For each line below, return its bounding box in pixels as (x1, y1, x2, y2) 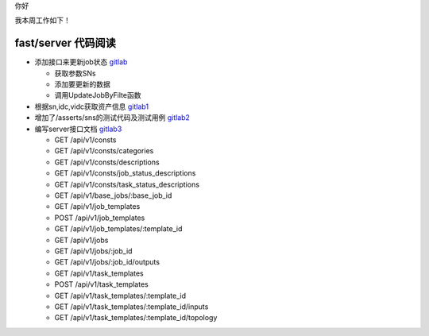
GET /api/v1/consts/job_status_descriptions (54, 168, 196, 178)
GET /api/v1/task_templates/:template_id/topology (54, 313, 218, 322)
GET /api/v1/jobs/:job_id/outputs (54, 257, 160, 267)
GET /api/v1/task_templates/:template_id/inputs (54, 302, 209, 311)
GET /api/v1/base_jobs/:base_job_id (54, 191, 172, 200)
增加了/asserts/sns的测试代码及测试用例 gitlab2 (34, 113, 191, 122)
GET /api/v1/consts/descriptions (54, 157, 160, 167)
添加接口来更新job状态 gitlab (34, 57, 128, 67)
